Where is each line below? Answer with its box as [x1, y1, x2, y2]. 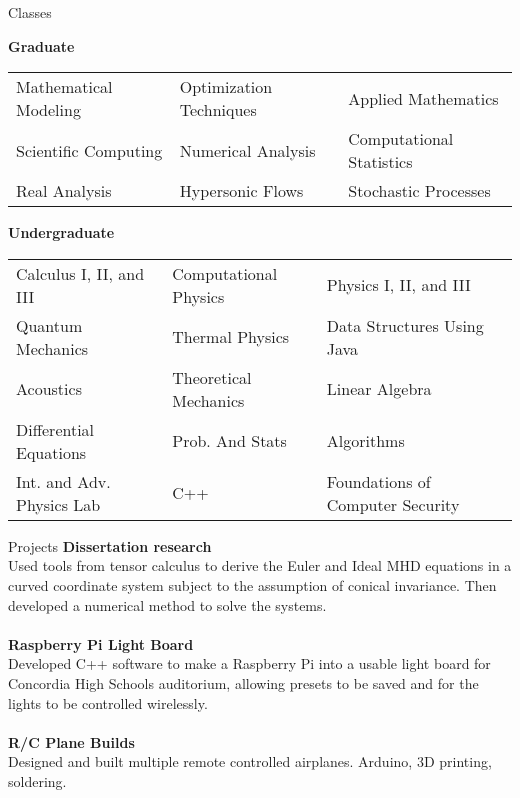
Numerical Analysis [179, 138, 316, 162]
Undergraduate [8, 222, 115, 243]
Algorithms [326, 429, 405, 453]
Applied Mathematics [348, 86, 499, 110]
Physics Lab [16, 492, 101, 516]
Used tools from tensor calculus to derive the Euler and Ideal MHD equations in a [8, 555, 512, 576]
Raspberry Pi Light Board [8, 633, 194, 654]
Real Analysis [16, 179, 112, 203]
